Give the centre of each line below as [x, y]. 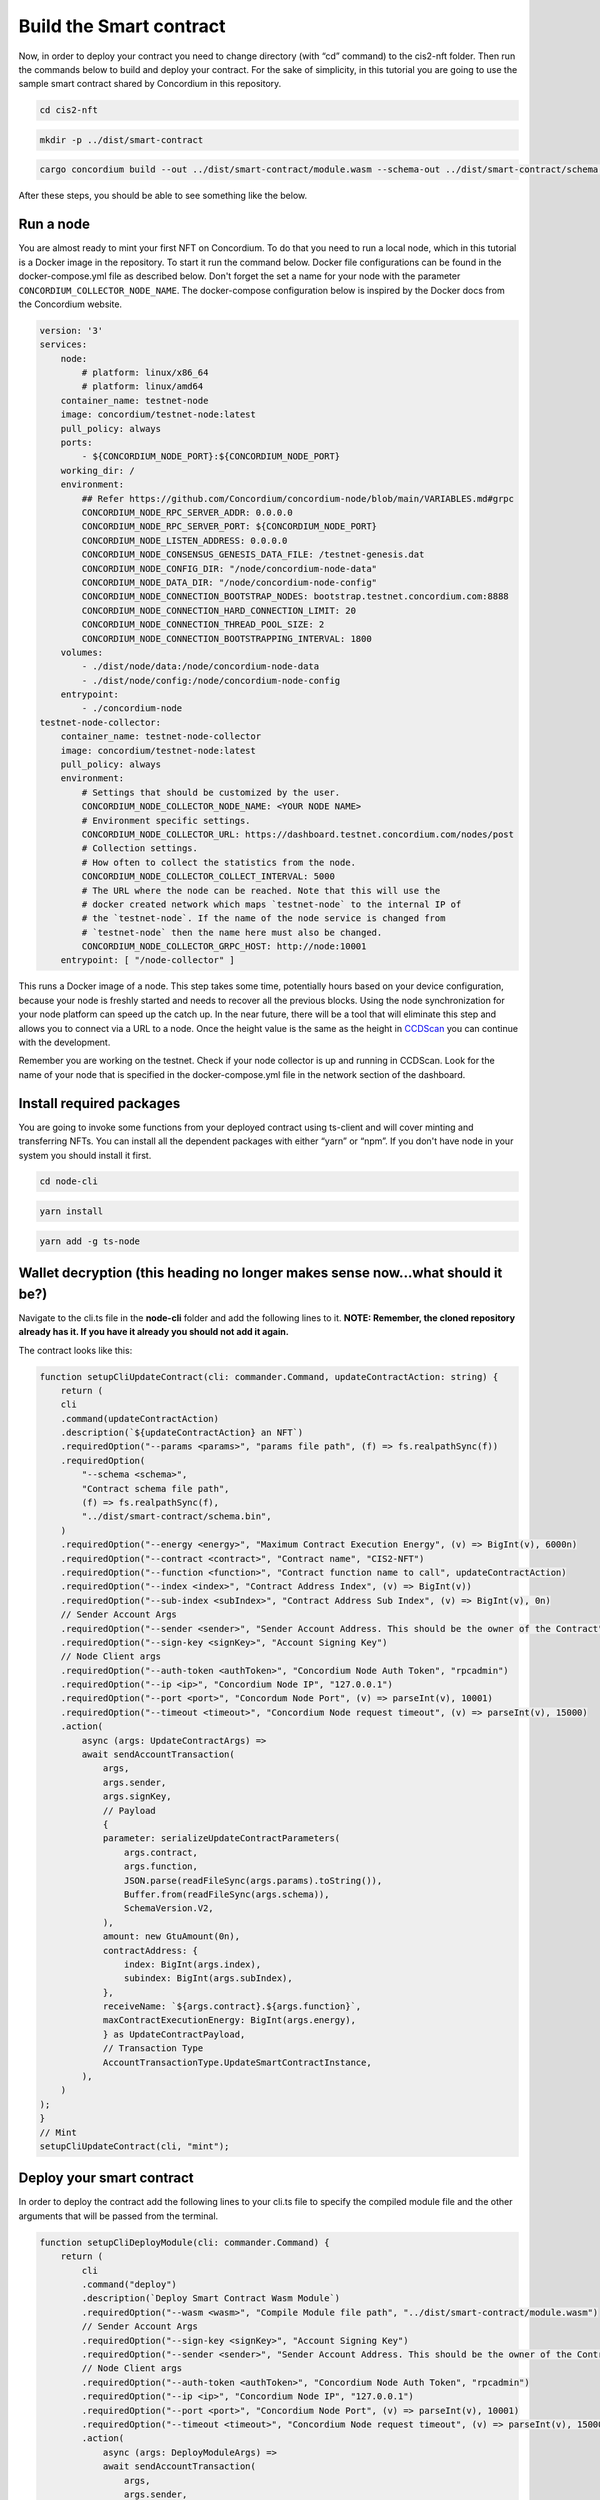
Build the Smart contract [122, 26]
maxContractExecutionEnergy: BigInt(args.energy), [229, 2020]
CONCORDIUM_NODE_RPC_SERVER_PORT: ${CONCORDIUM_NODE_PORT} [229, 526]
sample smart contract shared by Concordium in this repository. [150, 84]
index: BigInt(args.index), [192, 1964]
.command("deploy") [129, 2284]
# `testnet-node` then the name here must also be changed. [232, 932]
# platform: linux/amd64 [142, 386]
